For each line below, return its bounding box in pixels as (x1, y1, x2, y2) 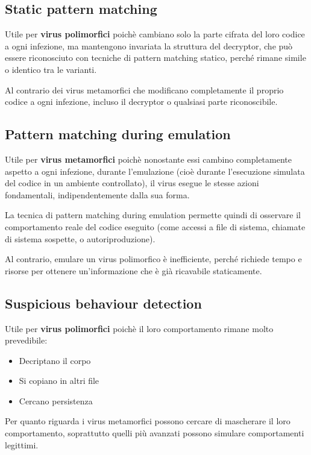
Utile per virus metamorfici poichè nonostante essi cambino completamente (5, 152, 292, 165)
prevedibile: (5, 334, 48, 347)
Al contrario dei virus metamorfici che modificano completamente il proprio (5, 83, 284, 96)
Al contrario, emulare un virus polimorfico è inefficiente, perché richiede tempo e (5, 253, 302, 265)
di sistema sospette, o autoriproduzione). (5, 232, 155, 245)
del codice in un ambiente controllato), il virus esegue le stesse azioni (5, 177, 259, 189)
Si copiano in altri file (19, 374, 99, 387)
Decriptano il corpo (19, 354, 91, 366)
